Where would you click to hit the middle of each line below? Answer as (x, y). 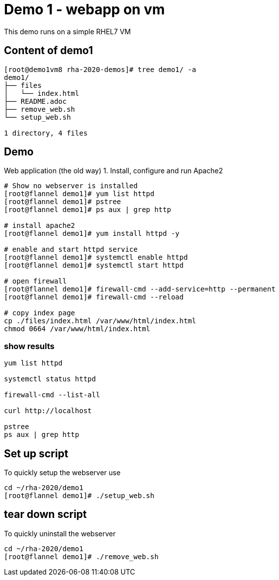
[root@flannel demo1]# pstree (63, 202)
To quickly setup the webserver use (62, 473)
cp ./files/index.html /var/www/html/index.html (100, 321)
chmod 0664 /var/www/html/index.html (77, 329)
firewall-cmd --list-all (52, 395)
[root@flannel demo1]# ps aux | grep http (88, 210)
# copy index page (40, 313)
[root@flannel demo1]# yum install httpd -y (92, 234)
